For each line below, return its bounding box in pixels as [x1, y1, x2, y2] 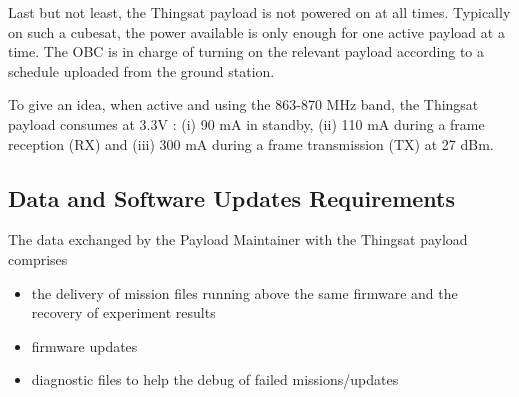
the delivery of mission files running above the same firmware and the [31, 282, 458, 303]
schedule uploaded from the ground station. [8, 60, 275, 81]
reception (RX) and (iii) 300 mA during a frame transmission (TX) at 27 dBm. [8, 133, 494, 154]
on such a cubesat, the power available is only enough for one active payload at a [8, 21, 505, 42]
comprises [8, 248, 68, 269]
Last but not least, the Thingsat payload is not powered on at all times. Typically [8, 2, 511, 22]
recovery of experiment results [31, 302, 216, 323]
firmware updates [31, 335, 138, 356]
